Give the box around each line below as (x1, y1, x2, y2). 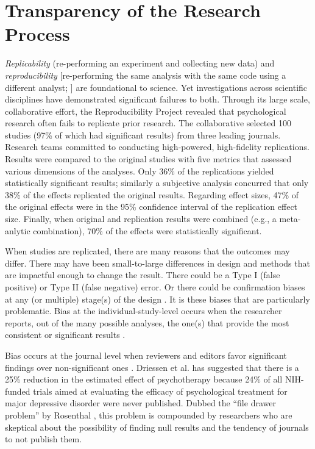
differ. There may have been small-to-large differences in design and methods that (5, 256, 310, 269)
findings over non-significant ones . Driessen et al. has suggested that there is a (5, 361, 299, 373)
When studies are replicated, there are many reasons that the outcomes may (5, 245, 290, 257)
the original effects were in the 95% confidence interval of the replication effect (5, 200, 298, 213)
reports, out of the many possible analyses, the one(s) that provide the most (5, 316, 289, 329)
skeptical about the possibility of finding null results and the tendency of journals (5, 420, 309, 433)
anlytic (5, 224, 30, 237)
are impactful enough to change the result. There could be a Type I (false (5, 268, 280, 281)
